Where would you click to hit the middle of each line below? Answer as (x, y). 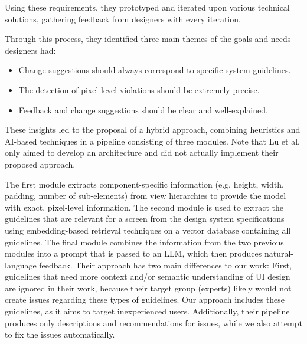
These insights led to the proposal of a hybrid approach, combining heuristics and (153, 130)
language (21, 265)
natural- (279, 253)
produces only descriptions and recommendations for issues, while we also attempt (153, 322)
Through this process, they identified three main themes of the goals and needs (148, 39)
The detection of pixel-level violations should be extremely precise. (139, 89)
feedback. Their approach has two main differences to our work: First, (165, 265)
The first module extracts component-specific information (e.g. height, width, (144, 184)
